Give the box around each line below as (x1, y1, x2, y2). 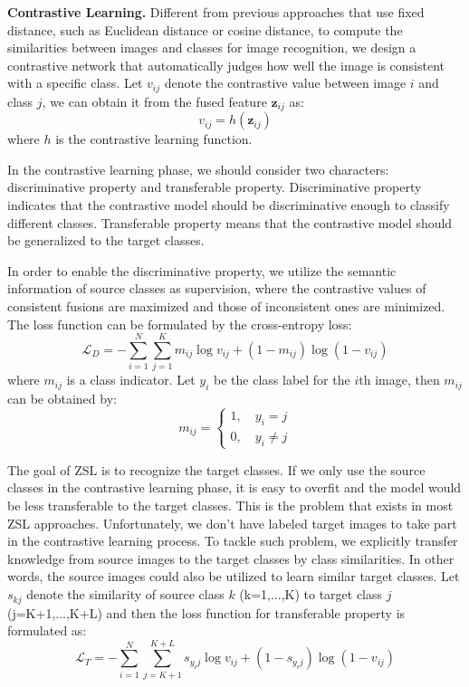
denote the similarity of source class (26, 585, 225, 604)
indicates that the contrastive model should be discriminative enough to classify (7, 196, 450, 215)
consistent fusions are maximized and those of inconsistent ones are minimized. (7, 297, 445, 316)
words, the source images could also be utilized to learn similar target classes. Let (7, 567, 460, 586)
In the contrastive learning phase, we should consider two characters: (7, 159, 389, 178)
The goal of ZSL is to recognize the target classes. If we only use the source (7, 460, 426, 479)
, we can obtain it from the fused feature (42, 91, 267, 110)
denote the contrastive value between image (164, 73, 407, 92)
